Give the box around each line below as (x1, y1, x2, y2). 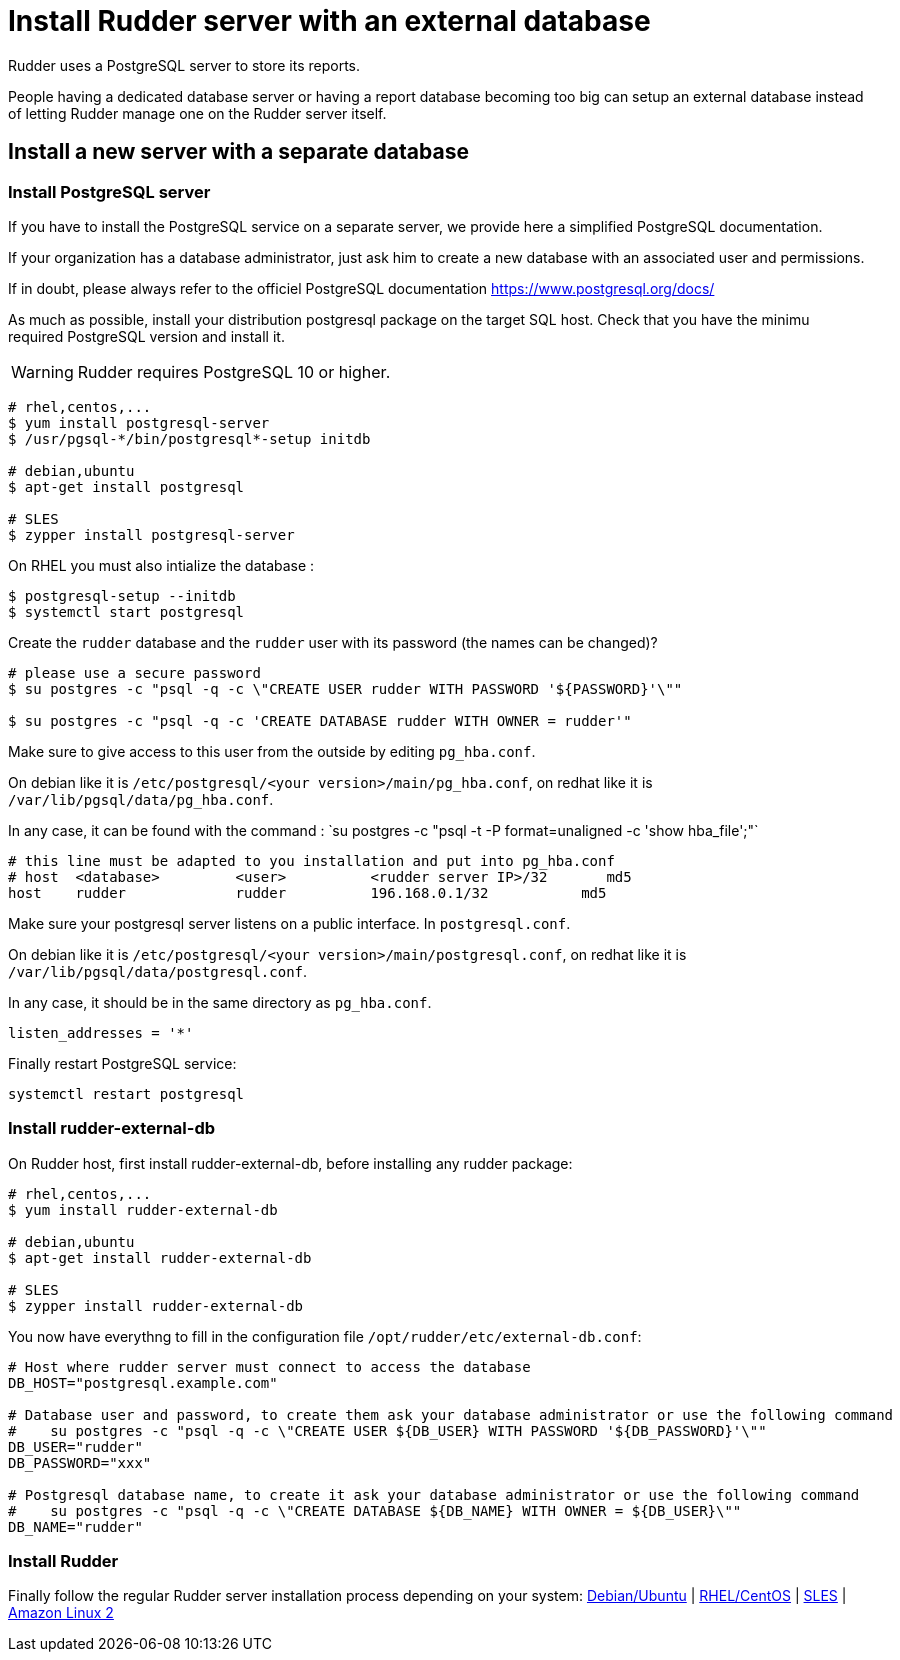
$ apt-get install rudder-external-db (8, 1249, 312, 1266)
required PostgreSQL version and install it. (8, 327, 285, 345)
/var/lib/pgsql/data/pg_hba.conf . (8, 790, 274, 808)
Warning (11, 361, 74, 382)
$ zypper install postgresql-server (8, 526, 295, 543)
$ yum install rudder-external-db (8, 1201, 278, 1218)
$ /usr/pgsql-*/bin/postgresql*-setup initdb (8, 430, 371, 447)
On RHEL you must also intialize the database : (8, 556, 315, 574)
